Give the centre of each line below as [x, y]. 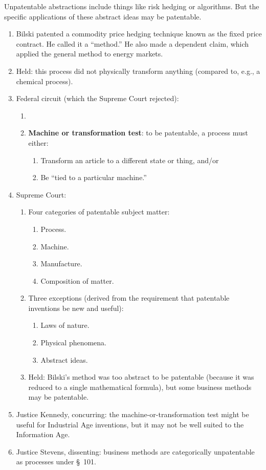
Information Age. [43, 434]
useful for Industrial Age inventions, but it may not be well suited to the [130, 424]
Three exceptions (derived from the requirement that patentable [129, 298]
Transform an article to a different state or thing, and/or [130, 160]
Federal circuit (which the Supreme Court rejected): [97, 98]
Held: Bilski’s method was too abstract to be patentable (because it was [141, 377]
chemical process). [45, 81]
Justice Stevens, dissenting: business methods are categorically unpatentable [135, 451]
